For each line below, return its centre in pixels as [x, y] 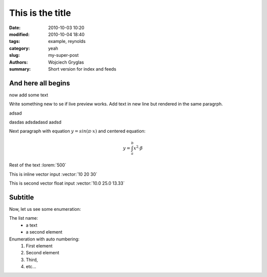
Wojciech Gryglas [66, 62]
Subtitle [22, 197]
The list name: [23, 218]
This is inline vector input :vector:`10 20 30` [53, 174]
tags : [15, 41]
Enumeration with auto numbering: [44, 239]
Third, [32, 260]
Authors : [19, 62]
